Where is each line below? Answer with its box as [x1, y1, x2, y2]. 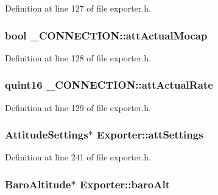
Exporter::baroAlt [79, 176, 171, 191]
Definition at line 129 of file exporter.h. [5, 101, 151, 114]
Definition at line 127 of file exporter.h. [5, 2, 151, 14]
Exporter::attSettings [97, 127, 203, 142]
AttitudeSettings [5, 127, 88, 142]
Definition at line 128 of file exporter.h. [5, 51, 151, 64]
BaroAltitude [5, 176, 71, 191]
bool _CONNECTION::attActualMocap [5, 27, 208, 43]
